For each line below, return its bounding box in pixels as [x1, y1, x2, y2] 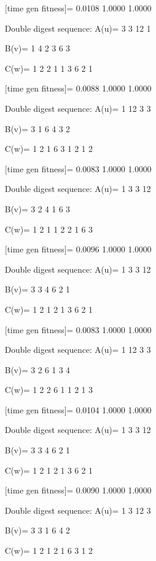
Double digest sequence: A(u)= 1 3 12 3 [5, 504, 151, 516]
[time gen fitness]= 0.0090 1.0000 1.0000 [5, 484, 152, 496]
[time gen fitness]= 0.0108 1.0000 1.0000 [5, 2, 152, 14]
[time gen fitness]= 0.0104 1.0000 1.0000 [5, 403, 152, 416]
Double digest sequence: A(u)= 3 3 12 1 [5, 22, 151, 34]
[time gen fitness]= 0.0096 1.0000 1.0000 [5, 243, 152, 255]
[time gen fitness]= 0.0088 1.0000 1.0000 [5, 82, 152, 94]
